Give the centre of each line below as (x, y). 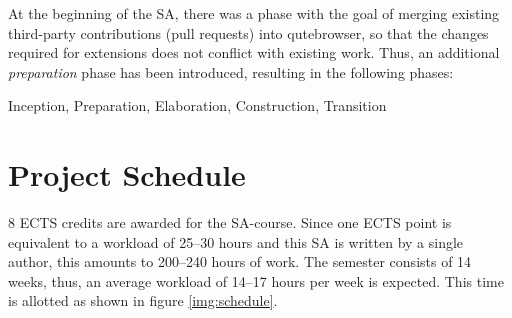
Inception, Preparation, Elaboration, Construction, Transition (197, 105)
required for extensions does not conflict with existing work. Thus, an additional (254, 52)
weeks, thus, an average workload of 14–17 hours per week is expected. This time (256, 280)
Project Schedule (127, 174)
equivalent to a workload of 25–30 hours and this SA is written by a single (236, 241)
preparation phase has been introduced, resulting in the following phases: (231, 71)
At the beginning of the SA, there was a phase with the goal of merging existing (254, 13)
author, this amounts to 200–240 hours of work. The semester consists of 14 (240, 261)
